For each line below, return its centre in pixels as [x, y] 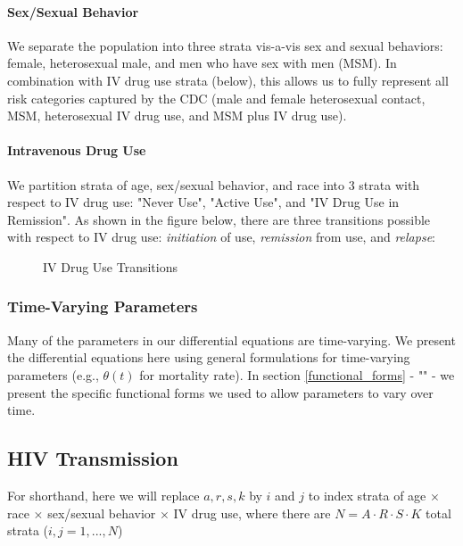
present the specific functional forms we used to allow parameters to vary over [220, 392]
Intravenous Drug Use [77, 150]
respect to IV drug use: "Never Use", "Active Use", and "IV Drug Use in [203, 202]
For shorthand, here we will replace [103, 495]
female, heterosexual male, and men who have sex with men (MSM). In [202, 63]
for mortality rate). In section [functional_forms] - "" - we [297, 374]
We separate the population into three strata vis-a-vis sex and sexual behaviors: [225, 45]
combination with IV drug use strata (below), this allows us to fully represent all [228, 80]
